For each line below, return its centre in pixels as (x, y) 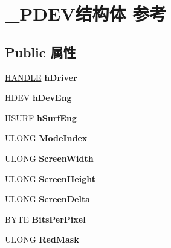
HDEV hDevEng (38, 97)
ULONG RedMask (42, 239)
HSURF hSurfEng (41, 117)
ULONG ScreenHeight (50, 178)
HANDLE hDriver (41, 77)
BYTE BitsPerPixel (45, 219)
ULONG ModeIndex (46, 138)
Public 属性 (40, 52)
